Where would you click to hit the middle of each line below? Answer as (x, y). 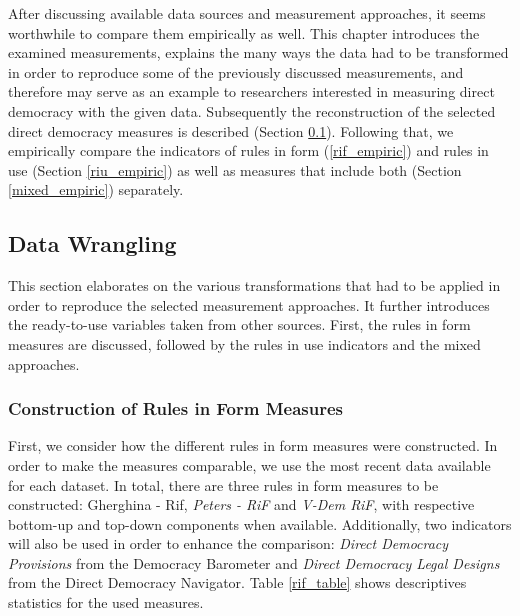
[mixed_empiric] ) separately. (96, 189)
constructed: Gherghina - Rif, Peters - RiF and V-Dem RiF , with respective (241, 504)
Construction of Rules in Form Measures (176, 408)
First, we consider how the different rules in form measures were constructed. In (253, 445)
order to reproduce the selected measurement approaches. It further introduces (249, 304)
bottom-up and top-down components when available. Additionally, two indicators (260, 523)
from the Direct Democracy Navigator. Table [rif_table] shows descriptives (237, 582)
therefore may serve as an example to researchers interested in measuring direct (251, 91)
